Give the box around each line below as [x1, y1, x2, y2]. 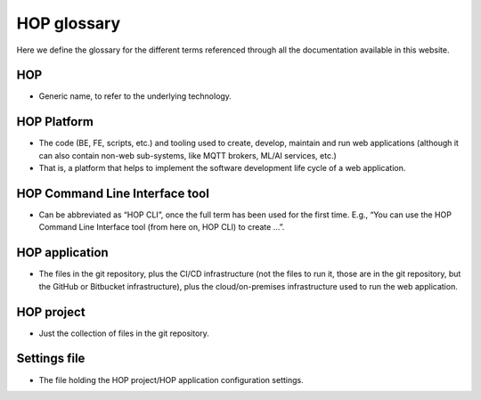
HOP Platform [16, 114, 94, 129]
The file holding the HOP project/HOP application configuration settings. [38, 374, 304, 385]
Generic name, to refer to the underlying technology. [38, 91, 232, 102]
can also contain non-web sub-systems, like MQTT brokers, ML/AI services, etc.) [38, 150, 338, 160]
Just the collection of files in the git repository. [38, 328, 209, 339]
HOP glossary [16, 13, 121, 33]
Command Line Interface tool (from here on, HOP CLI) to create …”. [38, 222, 285, 233]
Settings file [16, 351, 86, 366]
